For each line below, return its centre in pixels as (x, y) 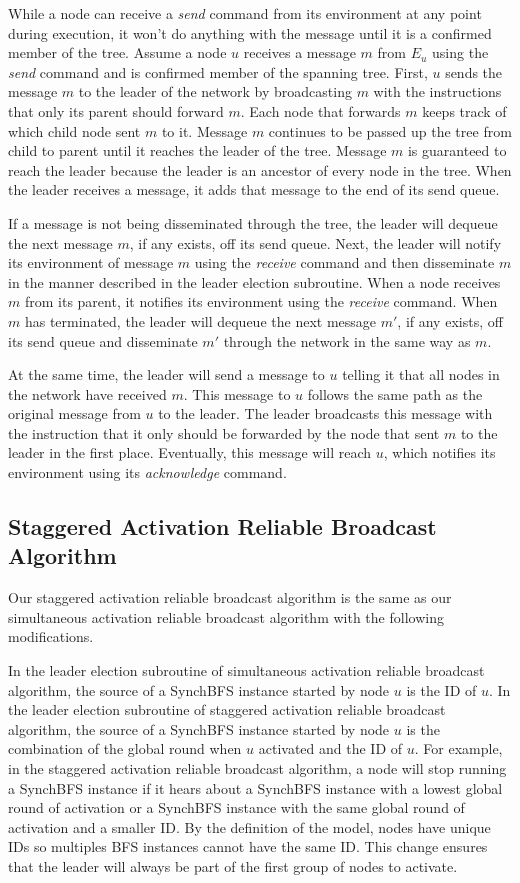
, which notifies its (439, 452)
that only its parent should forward (116, 110)
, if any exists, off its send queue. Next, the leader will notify (315, 242)
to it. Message (204, 130)
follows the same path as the (395, 393)
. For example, (458, 748)
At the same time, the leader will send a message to (166, 374)
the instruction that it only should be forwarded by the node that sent (224, 432)
